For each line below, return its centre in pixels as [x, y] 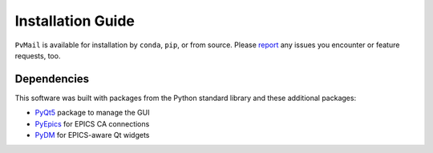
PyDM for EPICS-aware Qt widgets [92, 135]
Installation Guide [75, 21]
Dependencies [52, 79]
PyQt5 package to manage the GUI [92, 113]
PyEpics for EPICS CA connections [92, 123]
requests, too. [38, 55]
